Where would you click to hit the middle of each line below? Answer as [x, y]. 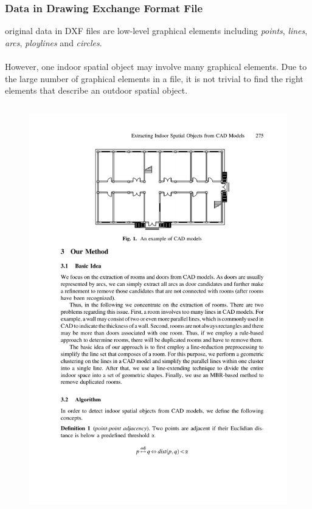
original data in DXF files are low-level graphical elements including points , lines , [156, 31]
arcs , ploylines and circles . [54, 42]
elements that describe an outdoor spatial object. [96, 90]
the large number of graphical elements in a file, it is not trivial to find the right [154, 78]
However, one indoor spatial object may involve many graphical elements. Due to [156, 66]
